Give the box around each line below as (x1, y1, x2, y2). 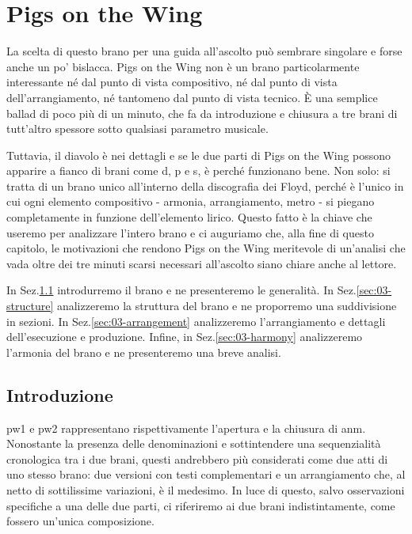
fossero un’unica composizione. (6, 513, 154, 529)
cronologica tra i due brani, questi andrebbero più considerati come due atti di (6, 450, 388, 467)
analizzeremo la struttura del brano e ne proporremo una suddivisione (56, 297, 397, 314)
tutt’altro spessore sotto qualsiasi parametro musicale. (6, 120, 269, 137)
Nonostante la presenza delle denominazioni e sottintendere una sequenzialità (6, 435, 381, 452)
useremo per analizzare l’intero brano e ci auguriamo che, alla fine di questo (6, 224, 374, 240)
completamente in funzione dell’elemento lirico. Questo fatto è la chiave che (6, 209, 372, 225)
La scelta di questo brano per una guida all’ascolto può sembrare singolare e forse (6, 43, 402, 59)
